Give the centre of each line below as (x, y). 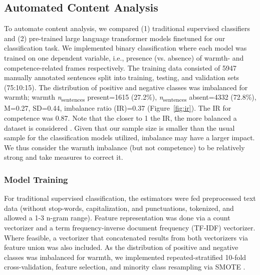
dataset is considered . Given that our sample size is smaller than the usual (119, 127)
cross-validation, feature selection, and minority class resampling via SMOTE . (125, 267)
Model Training (36, 179)
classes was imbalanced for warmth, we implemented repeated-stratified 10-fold (125, 257)
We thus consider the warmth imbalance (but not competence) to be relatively (124, 147)
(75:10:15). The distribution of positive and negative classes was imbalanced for (126, 87)
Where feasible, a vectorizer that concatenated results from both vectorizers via (126, 237)
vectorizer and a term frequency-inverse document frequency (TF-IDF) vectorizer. (130, 228)
